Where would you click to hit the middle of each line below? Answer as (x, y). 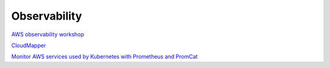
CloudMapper (28, 45)
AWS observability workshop (48, 34)
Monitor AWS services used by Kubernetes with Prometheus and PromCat (105, 57)
